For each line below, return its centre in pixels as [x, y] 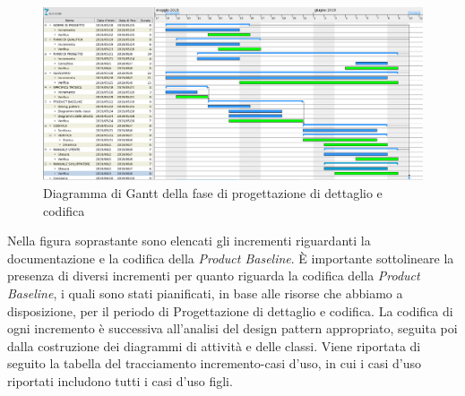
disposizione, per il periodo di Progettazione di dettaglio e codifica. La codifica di [230, 310]
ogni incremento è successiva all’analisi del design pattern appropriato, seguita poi [232, 328]
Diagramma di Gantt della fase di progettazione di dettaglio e [213, 192]
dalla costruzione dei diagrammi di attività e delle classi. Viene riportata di [214, 345]
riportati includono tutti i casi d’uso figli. [120, 380]
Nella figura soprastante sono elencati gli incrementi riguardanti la [189, 241]
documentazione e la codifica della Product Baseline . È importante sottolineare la [231, 258]
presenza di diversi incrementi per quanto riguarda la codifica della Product [214, 275]
